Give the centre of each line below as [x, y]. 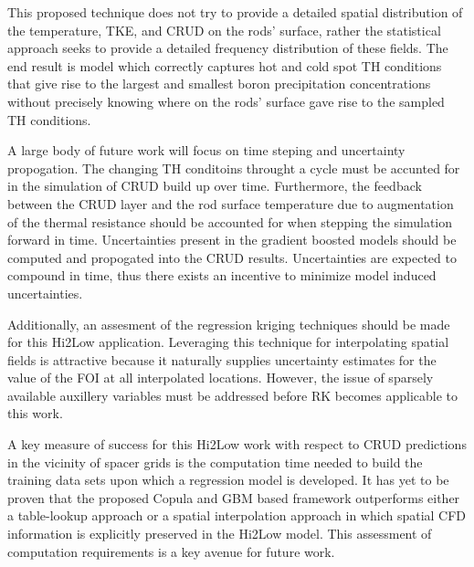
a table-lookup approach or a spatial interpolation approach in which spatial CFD [237, 515]
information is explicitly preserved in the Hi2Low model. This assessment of [220, 534]
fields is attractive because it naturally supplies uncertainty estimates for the [222, 359]
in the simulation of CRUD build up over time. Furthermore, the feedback [215, 186]
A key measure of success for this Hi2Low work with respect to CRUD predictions [237, 444]
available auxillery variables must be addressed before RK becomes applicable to [233, 395]
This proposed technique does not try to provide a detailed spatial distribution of [235, 12]
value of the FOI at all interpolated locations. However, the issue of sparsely [221, 378]
